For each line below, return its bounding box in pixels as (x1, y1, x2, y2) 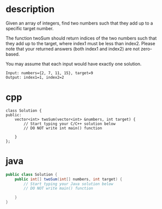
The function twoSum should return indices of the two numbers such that (5, 35, 157, 41)
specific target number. (5, 25, 54, 31)
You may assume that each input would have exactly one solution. (5, 61, 142, 67)
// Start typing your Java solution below (23, 181, 113, 186)
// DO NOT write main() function (23, 186, 93, 191)
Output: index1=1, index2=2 (5, 75, 64, 80)
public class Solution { (5, 172, 57, 177)
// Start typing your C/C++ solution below (23, 121, 115, 126)
